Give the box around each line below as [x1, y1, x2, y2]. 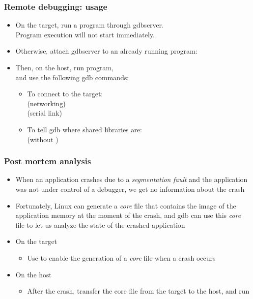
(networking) [27, 98, 66, 108]
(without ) [27, 134, 58, 144]
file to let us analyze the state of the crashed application [15, 219, 185, 230]
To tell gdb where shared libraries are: [27, 124, 142, 134]
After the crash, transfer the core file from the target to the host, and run [27, 286, 250, 296]
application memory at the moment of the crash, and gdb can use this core [15, 210, 241, 220]
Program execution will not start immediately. [15, 29, 155, 39]
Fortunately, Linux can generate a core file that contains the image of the [15, 200, 236, 210]
